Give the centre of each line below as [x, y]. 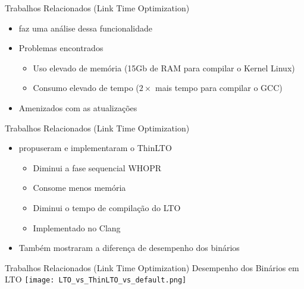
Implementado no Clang [77, 227]
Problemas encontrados [61, 48]
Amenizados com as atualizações [78, 107]
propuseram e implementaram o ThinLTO [95, 148]
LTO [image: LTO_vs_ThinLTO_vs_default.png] [96, 279]
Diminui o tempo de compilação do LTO [107, 207]
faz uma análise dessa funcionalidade [86, 28]
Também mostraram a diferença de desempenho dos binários [129, 248]
